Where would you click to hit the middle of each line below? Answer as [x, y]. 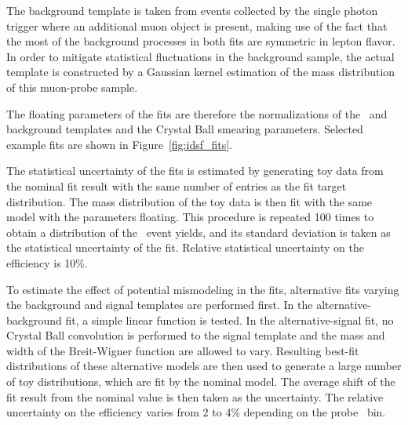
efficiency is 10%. [47, 262]
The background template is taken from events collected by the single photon [192, 10]
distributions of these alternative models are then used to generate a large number [204, 366]
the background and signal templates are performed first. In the [160, 305]
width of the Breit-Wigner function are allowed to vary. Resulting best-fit [183, 350]
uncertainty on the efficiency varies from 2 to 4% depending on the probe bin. [196, 412]
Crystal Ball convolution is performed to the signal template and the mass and [196, 335]
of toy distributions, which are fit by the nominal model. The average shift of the [201, 381]
